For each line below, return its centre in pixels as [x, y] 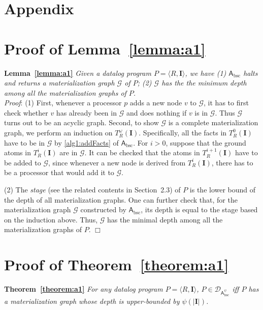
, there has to [232, 162]
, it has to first [226, 103]
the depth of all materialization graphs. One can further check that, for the [121, 199]
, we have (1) [206, 73]
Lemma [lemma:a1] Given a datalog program [78, 73]
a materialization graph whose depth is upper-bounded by [92, 301]
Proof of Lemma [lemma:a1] [105, 48]
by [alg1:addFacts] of [87, 142]
